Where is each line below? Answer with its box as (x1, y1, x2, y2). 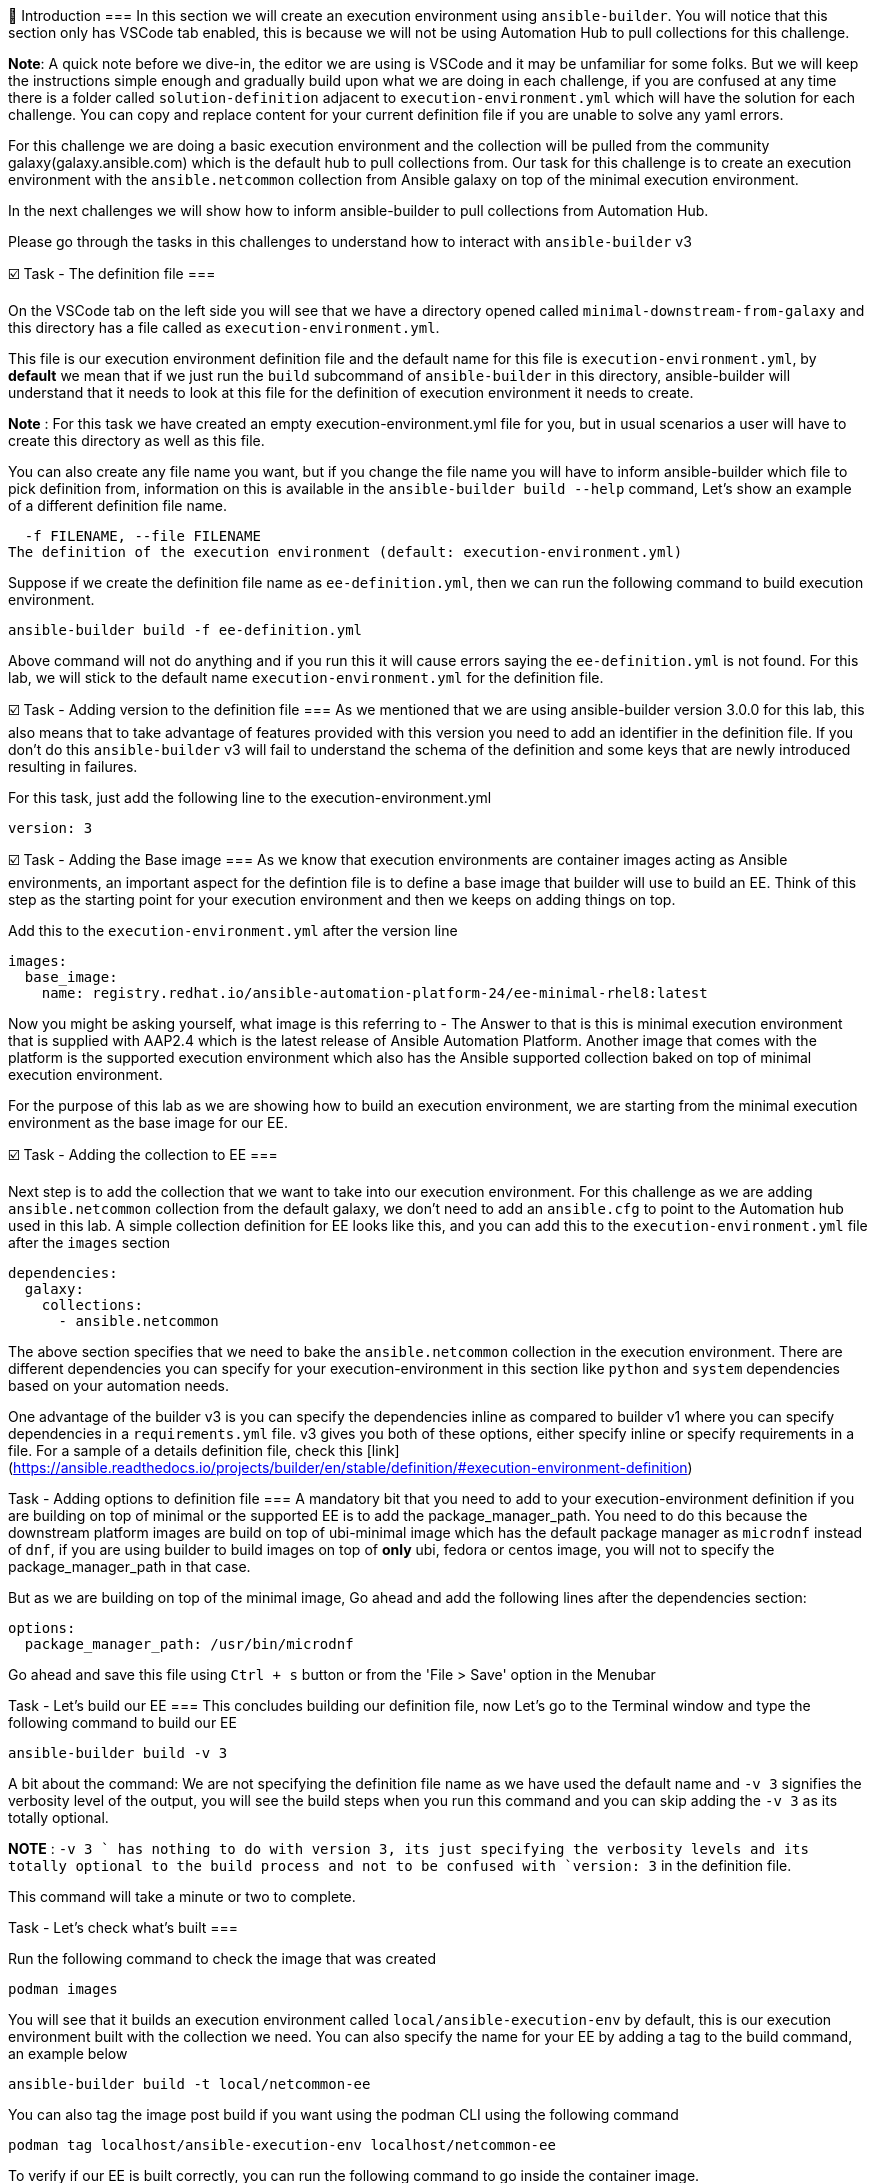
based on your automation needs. (8, 1377, 229, 1394)
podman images (8, 1981, 118, 1997)
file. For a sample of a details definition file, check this (8, 1442, 363, 1459)
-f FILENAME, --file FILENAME (24, 528, 261, 544)
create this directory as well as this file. (8, 432, 265, 449)
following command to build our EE (8, 1714, 237, 1731)
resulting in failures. (8, 758, 138, 775)
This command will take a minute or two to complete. (8, 1888, 356, 1905)
